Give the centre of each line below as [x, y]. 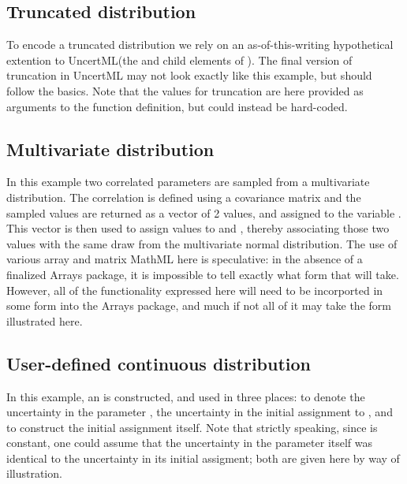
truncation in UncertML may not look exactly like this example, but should [189, 75]
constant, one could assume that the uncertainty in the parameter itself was [190, 443]
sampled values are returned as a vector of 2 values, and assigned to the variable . [204, 212]
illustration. [34, 473]
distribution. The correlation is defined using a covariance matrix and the [184, 197]
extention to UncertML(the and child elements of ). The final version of [179, 60]
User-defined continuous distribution [159, 363]
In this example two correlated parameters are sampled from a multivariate [188, 182]
